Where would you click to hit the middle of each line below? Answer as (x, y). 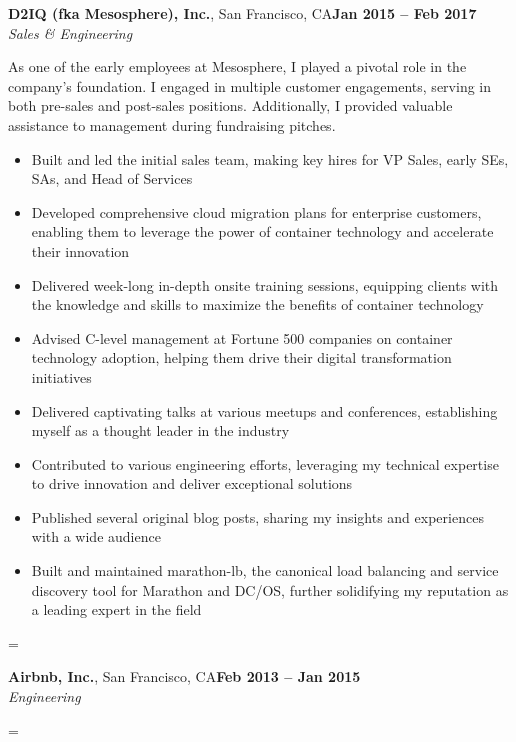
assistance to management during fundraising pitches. (172, 124)
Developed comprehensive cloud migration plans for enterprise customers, (256, 211)
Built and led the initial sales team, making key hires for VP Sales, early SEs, (270, 158)
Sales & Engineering (70, 32)
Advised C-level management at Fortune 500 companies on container (242, 337)
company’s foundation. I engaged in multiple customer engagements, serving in (249, 85)
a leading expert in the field (116, 609)
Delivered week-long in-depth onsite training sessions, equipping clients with (265, 284)
